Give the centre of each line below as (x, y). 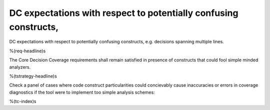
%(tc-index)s (23, 102)
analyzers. (20, 67)
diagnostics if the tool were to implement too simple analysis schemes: (82, 92)
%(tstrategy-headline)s (33, 76)
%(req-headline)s (27, 51)
